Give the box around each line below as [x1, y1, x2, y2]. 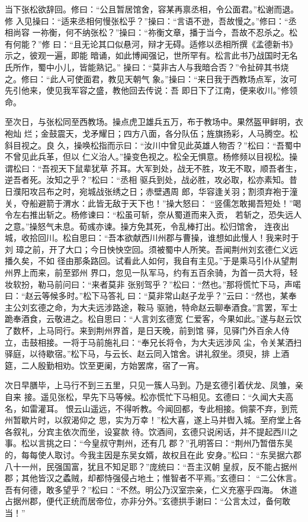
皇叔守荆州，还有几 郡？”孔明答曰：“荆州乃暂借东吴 [91, 437, 293, 449]
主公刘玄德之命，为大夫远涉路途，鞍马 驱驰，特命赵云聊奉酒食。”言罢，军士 [5, 301, 298, 313]
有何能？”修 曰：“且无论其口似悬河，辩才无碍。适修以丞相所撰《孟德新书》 [5, 37, 297, 50]
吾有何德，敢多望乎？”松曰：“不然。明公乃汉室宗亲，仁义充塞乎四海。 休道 [5, 483, 297, 495]
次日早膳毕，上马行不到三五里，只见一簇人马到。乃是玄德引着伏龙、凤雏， [5, 379, 295, 391]
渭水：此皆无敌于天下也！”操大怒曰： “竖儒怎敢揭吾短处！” [62, 196, 293, 209]
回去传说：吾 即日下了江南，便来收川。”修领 [129, 84, 298, 96]
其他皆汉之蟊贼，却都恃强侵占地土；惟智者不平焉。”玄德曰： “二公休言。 [21, 472, 301, 484]
